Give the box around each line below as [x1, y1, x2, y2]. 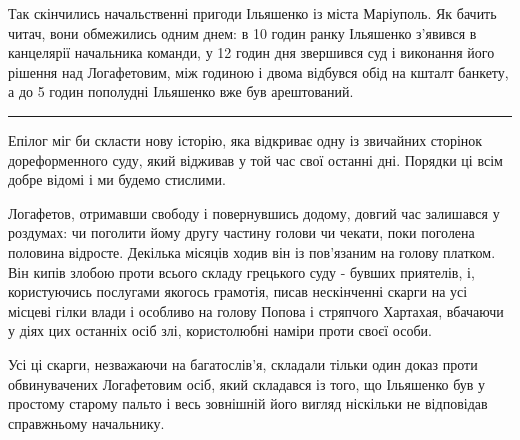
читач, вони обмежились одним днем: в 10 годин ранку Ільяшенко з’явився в [8, 22, 477, 43]
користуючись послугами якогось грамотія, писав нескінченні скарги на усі [8, 281, 468, 302]
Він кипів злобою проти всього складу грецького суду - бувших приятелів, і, [8, 261, 475, 282]
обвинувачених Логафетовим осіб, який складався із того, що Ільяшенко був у [8, 373, 486, 394]
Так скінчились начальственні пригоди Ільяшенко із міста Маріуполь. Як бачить [8, 3, 497, 23]
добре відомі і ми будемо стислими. [8, 169, 226, 190]
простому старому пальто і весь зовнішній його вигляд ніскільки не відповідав [8, 393, 488, 414]
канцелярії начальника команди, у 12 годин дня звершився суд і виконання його [8, 42, 495, 63]
